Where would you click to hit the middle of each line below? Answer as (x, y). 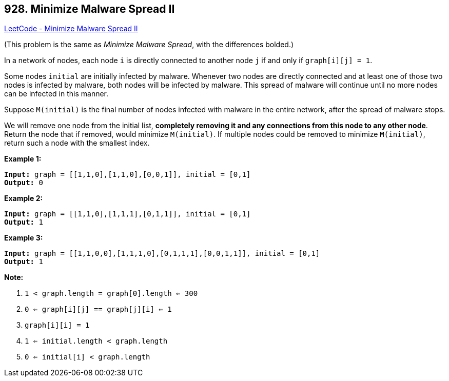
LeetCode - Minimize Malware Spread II (71, 29)
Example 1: (23, 159)
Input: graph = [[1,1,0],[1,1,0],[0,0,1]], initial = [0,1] (128, 175)
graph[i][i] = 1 (57, 325)
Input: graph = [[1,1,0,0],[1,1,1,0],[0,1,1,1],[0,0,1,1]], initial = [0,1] (162, 254)
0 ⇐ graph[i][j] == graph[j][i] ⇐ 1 (98, 309)
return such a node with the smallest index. (77, 143)
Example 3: (24, 238)
